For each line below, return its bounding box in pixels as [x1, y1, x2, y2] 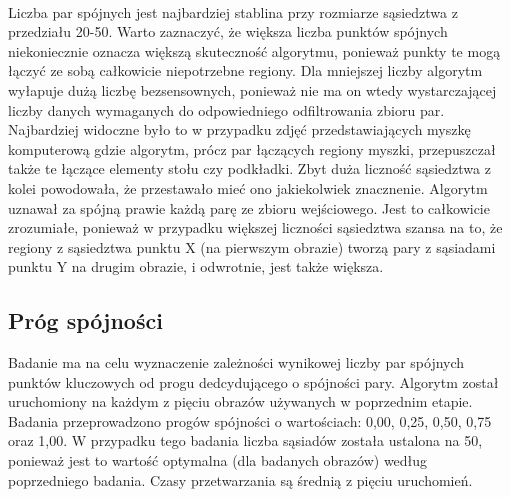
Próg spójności [8, 305, 163, 336]
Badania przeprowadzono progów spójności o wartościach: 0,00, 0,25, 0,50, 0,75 [8, 410, 492, 431]
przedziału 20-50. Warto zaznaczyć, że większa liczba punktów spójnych [8, 21, 448, 42]
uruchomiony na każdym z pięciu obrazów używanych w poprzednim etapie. [8, 391, 473, 412]
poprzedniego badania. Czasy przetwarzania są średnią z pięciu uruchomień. [8, 469, 473, 490]
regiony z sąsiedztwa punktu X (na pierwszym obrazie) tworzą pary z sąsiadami [8, 236, 496, 257]
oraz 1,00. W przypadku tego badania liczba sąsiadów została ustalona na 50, [8, 430, 483, 451]
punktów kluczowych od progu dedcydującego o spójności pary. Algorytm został [8, 371, 499, 392]
